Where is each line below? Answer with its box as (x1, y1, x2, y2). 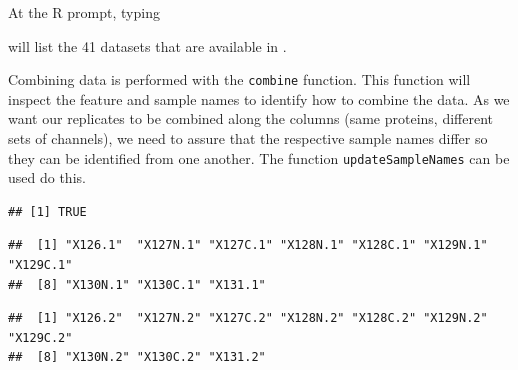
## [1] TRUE (8, 204, 87, 219)
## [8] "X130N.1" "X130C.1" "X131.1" (8, 277, 266, 292)
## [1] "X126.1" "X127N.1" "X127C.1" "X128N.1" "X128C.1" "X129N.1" (8, 238, 488, 253)
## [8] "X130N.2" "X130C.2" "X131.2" (8, 350, 266, 365)
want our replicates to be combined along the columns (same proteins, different (8, 108, 493, 129)
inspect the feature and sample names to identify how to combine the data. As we (8, 88, 510, 109)
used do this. (8, 167, 86, 188)
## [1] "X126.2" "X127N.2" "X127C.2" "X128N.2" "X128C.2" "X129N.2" (8, 311, 488, 326)
